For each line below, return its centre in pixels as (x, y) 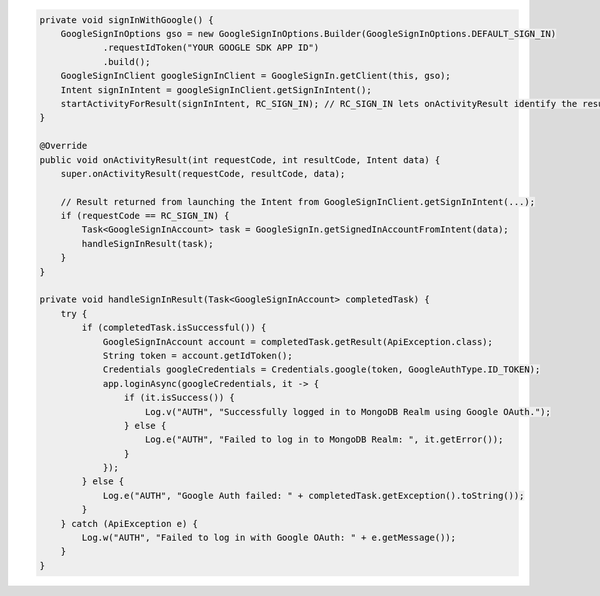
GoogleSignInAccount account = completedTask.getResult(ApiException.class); (298, 341)
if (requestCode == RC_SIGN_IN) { (145, 216)
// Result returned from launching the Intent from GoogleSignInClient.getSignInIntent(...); (297, 201)
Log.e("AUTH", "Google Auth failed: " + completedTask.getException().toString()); (313, 495)
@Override (63, 146)
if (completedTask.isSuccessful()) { (174, 328)
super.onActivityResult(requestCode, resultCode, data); (203, 173)
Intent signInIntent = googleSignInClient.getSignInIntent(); (216, 89)
